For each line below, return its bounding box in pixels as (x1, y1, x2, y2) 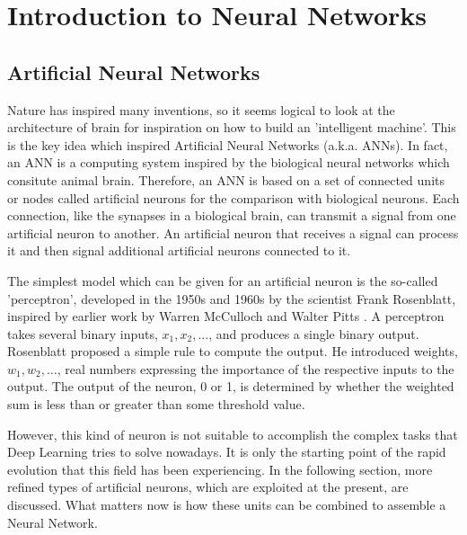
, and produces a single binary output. (208, 324, 419, 343)
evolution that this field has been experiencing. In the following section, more (7, 459, 433, 478)
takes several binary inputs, (7, 324, 158, 343)
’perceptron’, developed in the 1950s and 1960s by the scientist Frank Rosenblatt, (7, 289, 456, 308)
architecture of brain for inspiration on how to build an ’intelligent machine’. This (7, 118, 456, 137)
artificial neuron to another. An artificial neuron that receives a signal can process (7, 223, 459, 242)
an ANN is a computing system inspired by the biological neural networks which (7, 153, 450, 172)
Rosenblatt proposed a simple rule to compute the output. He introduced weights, (7, 342, 458, 361)
